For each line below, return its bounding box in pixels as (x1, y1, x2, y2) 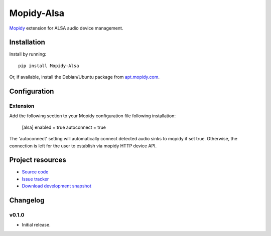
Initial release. (22, 222, 51, 228)
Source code (22, 169, 49, 175)
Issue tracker (22, 176, 49, 182)
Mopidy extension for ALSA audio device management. (9, 25, 123, 31)
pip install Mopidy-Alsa (18, 63, 79, 69)
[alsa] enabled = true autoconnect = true (22, 124, 106, 130)
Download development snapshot (22, 183, 91, 189)
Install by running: (9, 51, 47, 57)
